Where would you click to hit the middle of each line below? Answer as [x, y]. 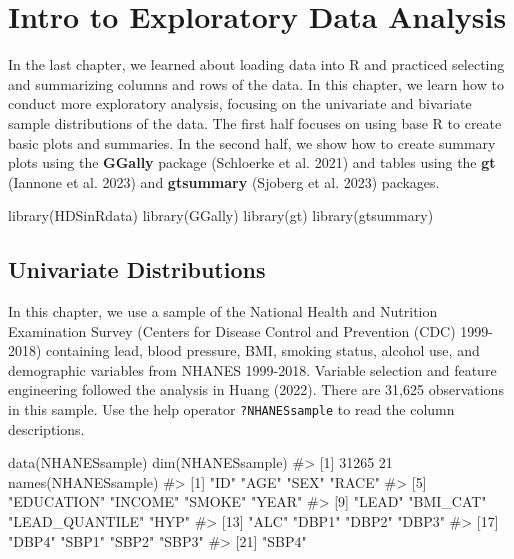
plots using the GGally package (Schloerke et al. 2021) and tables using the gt [252, 162]
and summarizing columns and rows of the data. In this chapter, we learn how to [256, 83]
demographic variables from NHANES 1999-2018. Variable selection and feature [252, 369]
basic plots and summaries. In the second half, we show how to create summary [252, 142]
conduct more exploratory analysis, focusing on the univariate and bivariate [240, 103]
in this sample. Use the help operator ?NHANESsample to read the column [231, 409]
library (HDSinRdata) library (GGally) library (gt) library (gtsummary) [221, 215]
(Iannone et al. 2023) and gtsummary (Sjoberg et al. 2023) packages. [224, 181]
